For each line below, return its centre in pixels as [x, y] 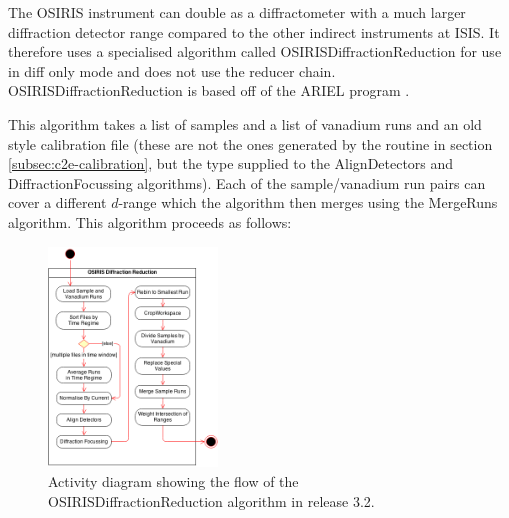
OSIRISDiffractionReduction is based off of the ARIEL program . [209, 90]
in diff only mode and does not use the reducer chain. [172, 70]
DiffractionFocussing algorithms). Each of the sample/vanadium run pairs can [247, 182]
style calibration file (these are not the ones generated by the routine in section [250, 143]
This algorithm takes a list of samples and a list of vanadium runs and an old [245, 123]
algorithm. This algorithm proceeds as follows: [150, 221]
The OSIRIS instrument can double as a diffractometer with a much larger [237, 12]
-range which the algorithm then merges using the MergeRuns [308, 202]
